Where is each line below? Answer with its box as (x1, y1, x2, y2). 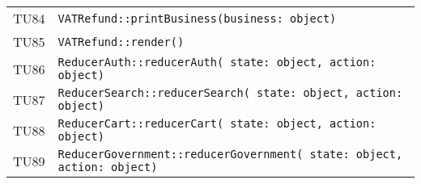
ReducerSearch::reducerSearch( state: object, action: (57, 86, 403, 99)
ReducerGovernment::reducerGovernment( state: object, (57, 148, 403, 161)
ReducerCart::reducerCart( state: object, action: (57, 117, 376, 130)
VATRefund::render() (57, 35, 185, 48)
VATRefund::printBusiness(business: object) (57, 11, 337, 25)
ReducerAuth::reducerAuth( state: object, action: (57, 56, 376, 69)
